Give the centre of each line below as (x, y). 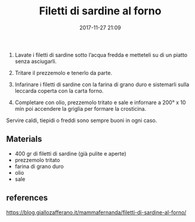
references (27, 198)
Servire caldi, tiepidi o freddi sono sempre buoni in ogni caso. (82, 120)
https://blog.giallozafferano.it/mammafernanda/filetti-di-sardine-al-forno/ (96, 212)
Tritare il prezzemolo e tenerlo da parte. (63, 72)
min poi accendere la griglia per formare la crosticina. (81, 108)
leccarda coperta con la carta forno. (59, 90)
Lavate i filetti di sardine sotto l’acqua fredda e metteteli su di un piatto (101, 54)
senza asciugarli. (35, 61)
